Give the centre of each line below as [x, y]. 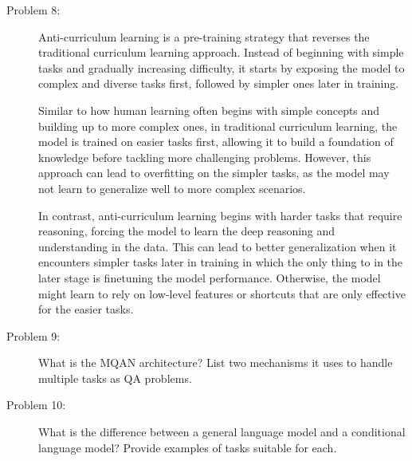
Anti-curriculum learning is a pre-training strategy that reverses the [204, 36]
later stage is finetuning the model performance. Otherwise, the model [210, 277]
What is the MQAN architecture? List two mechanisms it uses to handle [216, 362]
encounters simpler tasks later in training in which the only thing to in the [221, 262]
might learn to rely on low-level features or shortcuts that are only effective [222, 293]
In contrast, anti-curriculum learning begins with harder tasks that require [220, 215]
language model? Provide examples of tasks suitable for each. [188, 447]
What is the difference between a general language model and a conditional [222, 432]
